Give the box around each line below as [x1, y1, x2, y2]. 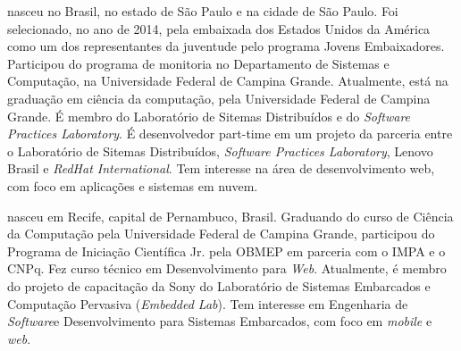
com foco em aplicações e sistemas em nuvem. [7, 176, 258, 195]
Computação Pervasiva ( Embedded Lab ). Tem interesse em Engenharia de [7, 294, 408, 313]
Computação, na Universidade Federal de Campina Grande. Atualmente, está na [7, 71, 448, 90]
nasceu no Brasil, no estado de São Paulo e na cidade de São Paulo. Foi [7, 2, 398, 20]
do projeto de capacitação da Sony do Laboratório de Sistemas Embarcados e [7, 276, 431, 295]
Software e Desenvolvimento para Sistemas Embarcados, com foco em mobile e [7, 312, 432, 330]
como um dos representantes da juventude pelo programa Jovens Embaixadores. [7, 37, 445, 55]
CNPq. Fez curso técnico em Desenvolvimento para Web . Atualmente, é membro [7, 259, 447, 278]
